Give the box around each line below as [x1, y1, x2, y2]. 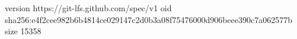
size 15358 [5, 25, 41, 37]
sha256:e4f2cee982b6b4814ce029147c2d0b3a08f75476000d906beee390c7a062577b [5, 13, 293, 25]
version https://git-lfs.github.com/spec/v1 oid [5, 2, 172, 14]
